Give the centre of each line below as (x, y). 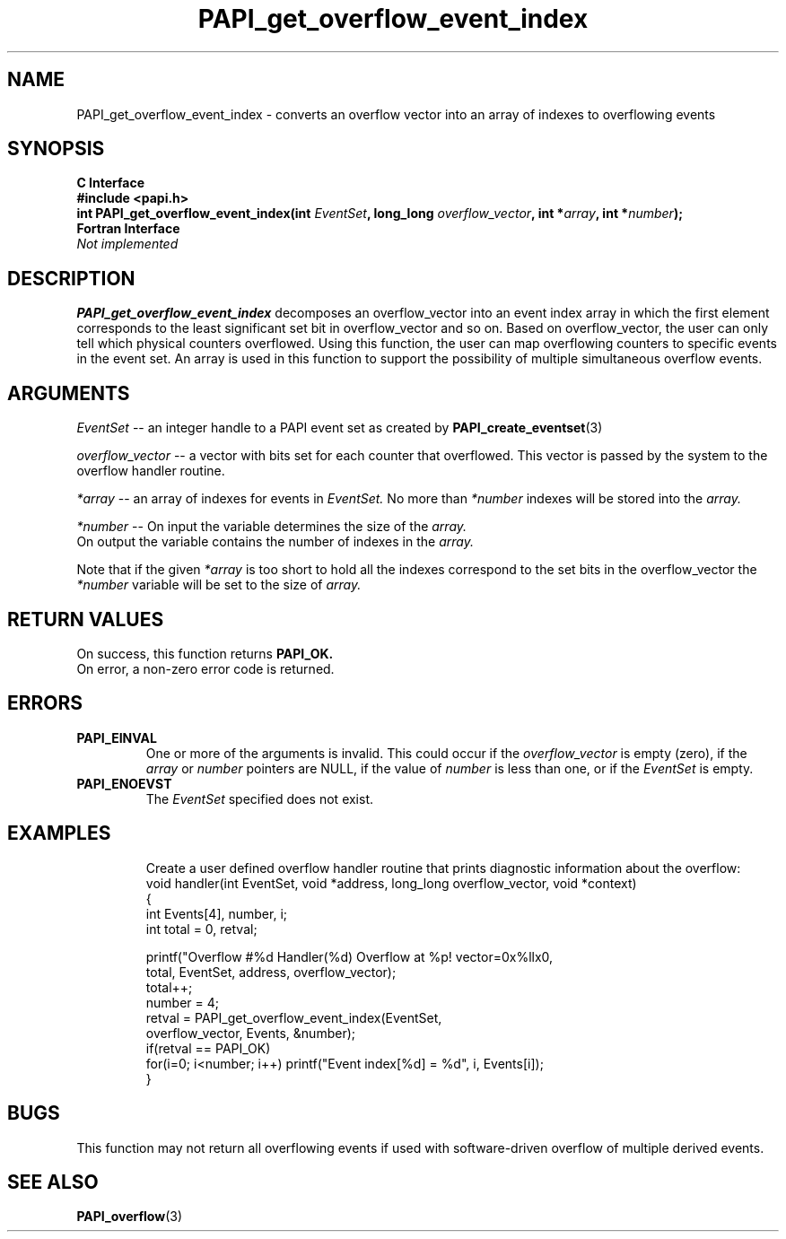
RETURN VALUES (86, 619)
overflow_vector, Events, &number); (250, 1033)
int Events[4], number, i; (217, 913)
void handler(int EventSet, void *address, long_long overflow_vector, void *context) (391, 883)
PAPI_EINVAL (117, 737)
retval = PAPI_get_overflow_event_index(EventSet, (294, 1017)
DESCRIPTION (71, 278)
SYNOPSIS (56, 149)
